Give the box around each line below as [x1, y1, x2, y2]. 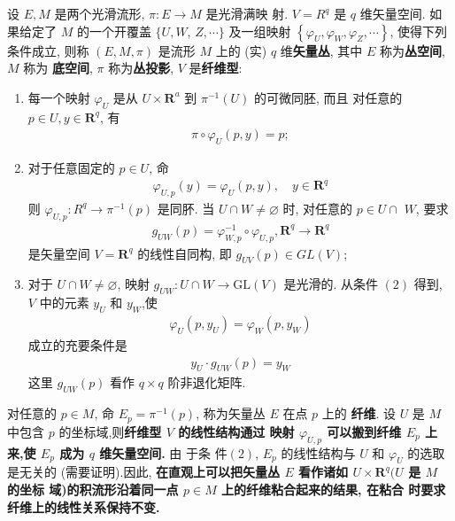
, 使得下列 [389, 21, 448, 40]
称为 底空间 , [23, 58, 93, 77]
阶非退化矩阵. [167, 373, 246, 392]
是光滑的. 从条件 [283, 275, 378, 293]
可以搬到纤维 [327, 422, 402, 440]
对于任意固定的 [27, 159, 115, 176]
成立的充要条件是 [27, 336, 127, 354]
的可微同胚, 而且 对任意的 [253, 88, 403, 106]
